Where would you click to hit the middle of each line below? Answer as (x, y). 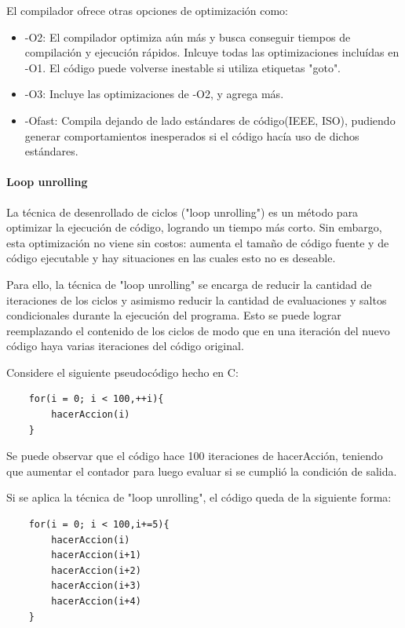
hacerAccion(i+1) (96, 555)
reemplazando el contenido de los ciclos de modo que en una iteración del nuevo (198, 330)
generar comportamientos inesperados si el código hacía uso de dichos (192, 135)
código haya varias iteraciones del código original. (125, 346)
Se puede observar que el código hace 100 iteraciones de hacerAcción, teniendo (195, 456)
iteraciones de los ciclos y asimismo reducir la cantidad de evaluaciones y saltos (197, 299)
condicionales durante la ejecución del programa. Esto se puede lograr (174, 315)
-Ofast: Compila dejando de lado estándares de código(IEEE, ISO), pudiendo (210, 120)
